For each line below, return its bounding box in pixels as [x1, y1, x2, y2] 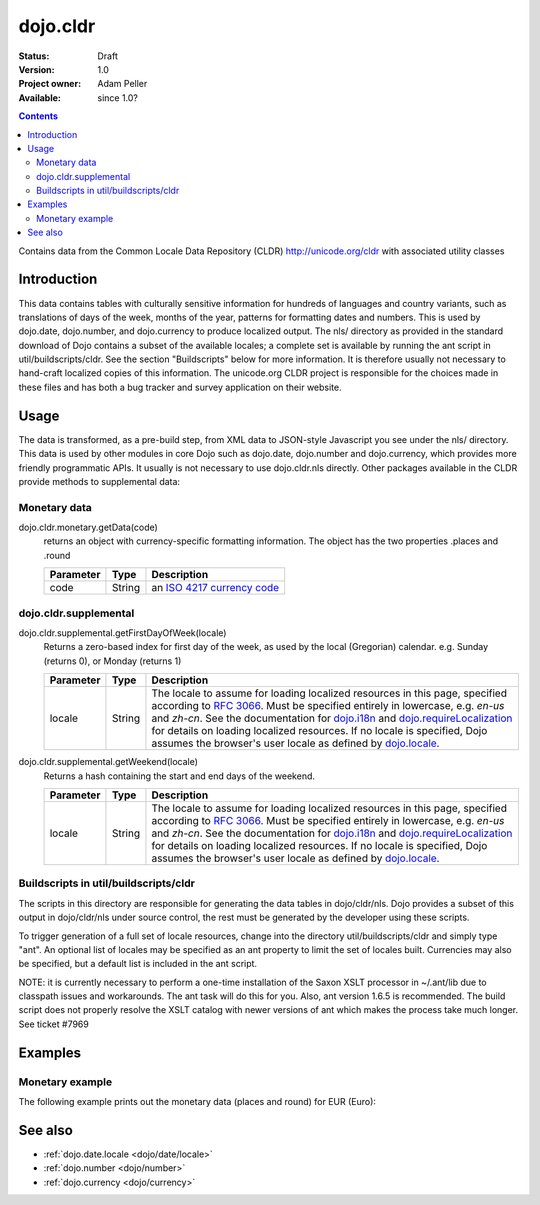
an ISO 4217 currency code [151, 581, 280, 595]
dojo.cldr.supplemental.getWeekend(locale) [18, 756, 199, 768]
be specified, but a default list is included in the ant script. [18, 958, 258, 970]
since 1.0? [97, 91, 139, 104]
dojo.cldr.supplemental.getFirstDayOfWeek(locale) [18, 627, 227, 639]
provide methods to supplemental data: [18, 475, 180, 487]
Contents [18, 110, 59, 122]
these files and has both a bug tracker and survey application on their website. [18, 381, 342, 393]
